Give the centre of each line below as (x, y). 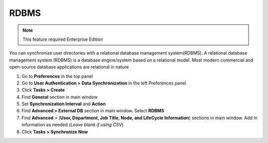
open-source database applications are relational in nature (69, 67)
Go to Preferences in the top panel (57, 76)
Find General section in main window (60, 97)
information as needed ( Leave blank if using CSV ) (72, 125)
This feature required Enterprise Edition (63, 39)
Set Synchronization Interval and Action (64, 104)
